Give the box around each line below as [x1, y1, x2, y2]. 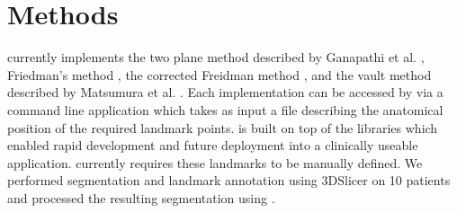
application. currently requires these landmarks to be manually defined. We [7, 153, 423, 172]
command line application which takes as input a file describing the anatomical [7, 100, 444, 119]
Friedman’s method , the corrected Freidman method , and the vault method [7, 65, 432, 84]
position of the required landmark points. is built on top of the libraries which [7, 118, 438, 137]
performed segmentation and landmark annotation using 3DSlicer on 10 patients [7, 171, 451, 190]
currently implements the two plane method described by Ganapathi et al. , [7, 48, 425, 67]
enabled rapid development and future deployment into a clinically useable [7, 136, 418, 155]
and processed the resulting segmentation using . [7, 188, 275, 207]
